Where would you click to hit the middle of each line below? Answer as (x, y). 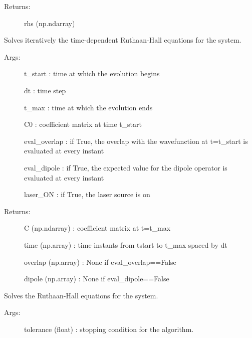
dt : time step (45, 90)
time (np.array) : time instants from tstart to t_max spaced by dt (126, 244)
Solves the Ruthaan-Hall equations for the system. (81, 295)
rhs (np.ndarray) (50, 23)
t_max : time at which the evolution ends (88, 107)
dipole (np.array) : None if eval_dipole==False (97, 279)
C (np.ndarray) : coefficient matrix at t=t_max (97, 228)
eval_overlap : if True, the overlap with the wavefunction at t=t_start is (136, 141)
